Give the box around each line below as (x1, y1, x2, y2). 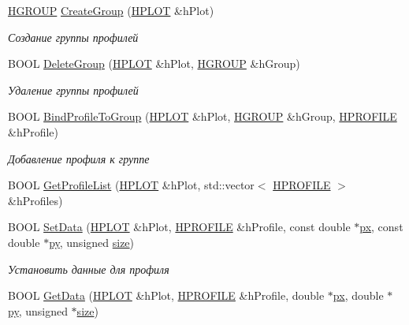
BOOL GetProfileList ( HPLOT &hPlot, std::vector (8, 177, 255, 193)
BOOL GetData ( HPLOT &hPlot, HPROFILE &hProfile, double (8, 287, 325, 304)
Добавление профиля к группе (8, 150, 150, 166)
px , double (333, 287, 384, 304)
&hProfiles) (8, 192, 63, 208)
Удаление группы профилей (8, 81, 139, 98)
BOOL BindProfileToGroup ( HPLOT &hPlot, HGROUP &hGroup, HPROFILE (8, 108, 397, 125)
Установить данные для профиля (8, 260, 169, 277)
